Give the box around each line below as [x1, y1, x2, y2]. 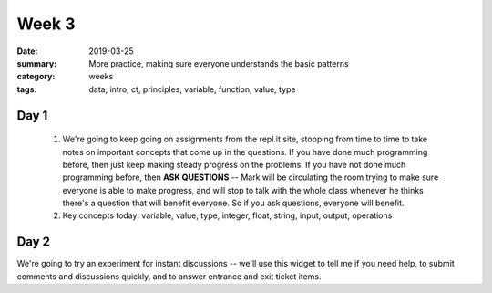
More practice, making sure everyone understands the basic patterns [88, 58, 350, 68]
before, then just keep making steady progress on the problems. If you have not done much [62, 159, 406, 170]
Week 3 [16, 14, 76, 34]
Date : [16, 46, 38, 57]
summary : [16, 58, 57, 68]
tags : [16, 83, 37, 95]
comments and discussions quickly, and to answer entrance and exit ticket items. [16, 270, 322, 282]
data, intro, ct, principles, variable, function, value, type [88, 83, 296, 95]
